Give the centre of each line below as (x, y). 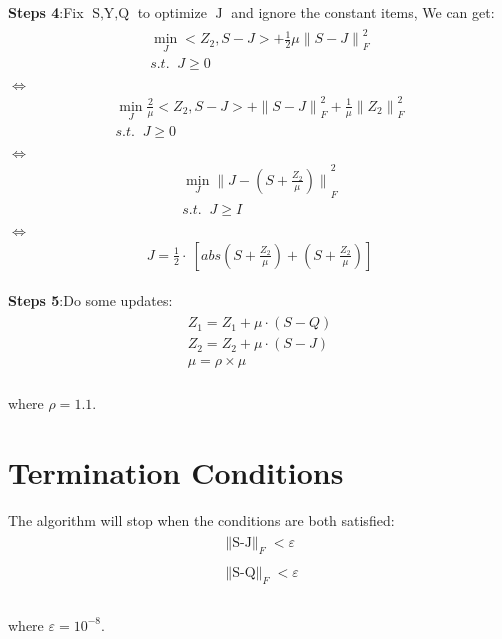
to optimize (172, 12)
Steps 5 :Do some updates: (90, 299)
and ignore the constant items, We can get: (363, 12)
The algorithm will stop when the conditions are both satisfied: (201, 519)
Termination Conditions (176, 471)
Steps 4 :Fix (46, 12)
